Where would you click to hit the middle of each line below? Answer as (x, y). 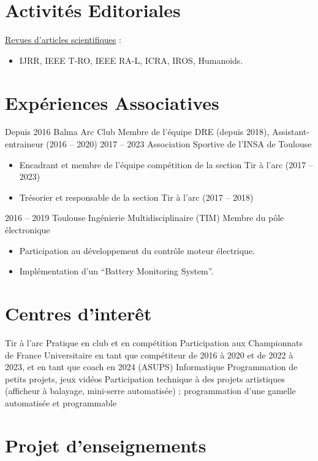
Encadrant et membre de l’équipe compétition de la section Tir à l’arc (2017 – (166, 164)
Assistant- (291, 132)
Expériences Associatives (112, 102)
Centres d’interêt (78, 313)
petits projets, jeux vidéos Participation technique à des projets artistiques (145, 378)
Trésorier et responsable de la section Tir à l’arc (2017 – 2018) (136, 197)
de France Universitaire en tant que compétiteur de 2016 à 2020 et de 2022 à (149, 354)
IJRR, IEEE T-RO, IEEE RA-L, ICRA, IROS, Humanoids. (131, 60)
